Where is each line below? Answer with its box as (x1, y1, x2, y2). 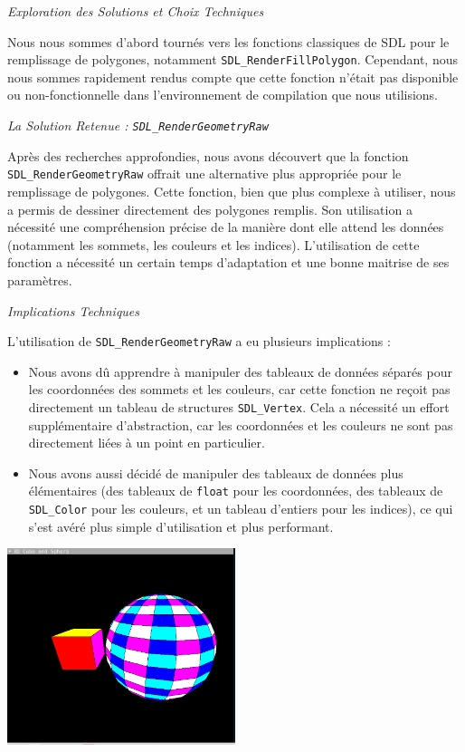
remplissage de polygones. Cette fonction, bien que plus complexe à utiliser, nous (7, 181, 456, 200)
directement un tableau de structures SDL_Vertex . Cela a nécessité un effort (28, 397, 450, 416)
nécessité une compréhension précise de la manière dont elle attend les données (7, 217, 444, 236)
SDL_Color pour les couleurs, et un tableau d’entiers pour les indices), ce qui (28, 499, 453, 518)
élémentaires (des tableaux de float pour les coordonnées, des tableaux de (28, 481, 443, 500)
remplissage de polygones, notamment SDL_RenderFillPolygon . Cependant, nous (7, 50, 458, 69)
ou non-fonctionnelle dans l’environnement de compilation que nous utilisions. (7, 85, 439, 104)
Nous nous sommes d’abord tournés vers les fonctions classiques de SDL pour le (7, 32, 450, 51)
